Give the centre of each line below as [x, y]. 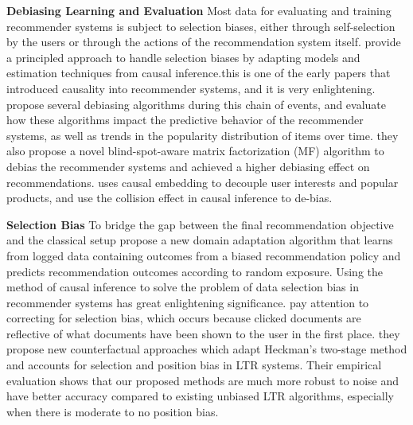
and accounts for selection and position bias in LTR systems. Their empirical [194, 365]
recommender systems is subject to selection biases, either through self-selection [201, 26]
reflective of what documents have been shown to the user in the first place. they [203, 333]
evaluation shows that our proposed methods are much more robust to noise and [203, 380]
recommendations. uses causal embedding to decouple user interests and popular [203, 182]
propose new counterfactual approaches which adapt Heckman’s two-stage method [207, 349]
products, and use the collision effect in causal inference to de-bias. [169, 198]
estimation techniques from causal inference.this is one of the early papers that [199, 73]
